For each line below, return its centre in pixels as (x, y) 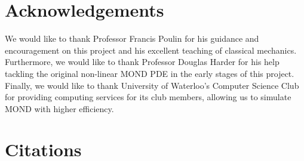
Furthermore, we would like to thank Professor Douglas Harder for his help (142, 62)
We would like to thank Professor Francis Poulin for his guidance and (132, 38)
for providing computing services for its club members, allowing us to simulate (148, 97)
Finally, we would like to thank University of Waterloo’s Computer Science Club (152, 85)
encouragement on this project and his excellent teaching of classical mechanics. (151, 50)
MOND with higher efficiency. (59, 108)
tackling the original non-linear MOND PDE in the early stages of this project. (150, 73)
